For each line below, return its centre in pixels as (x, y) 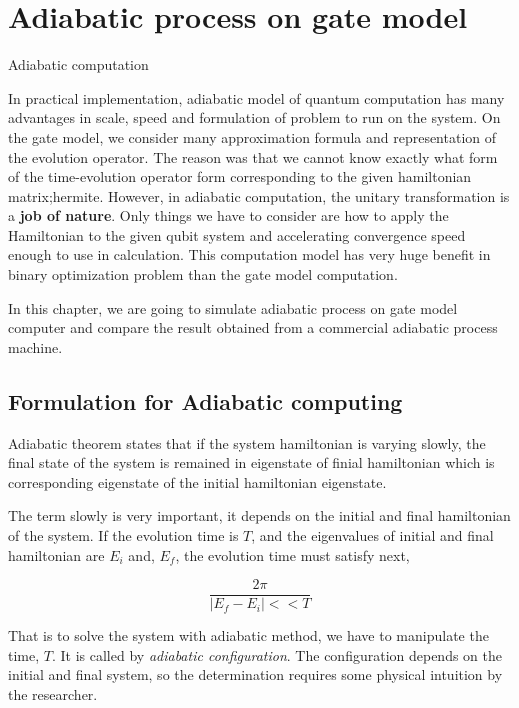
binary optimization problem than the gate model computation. (203, 274)
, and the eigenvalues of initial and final (372, 535)
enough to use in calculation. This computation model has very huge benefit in (249, 254)
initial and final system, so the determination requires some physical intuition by (255, 674)
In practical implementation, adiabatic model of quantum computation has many (256, 97)
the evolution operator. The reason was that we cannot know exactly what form (253, 156)
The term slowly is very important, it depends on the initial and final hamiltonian (259, 515)
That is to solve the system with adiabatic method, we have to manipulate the (248, 635)
